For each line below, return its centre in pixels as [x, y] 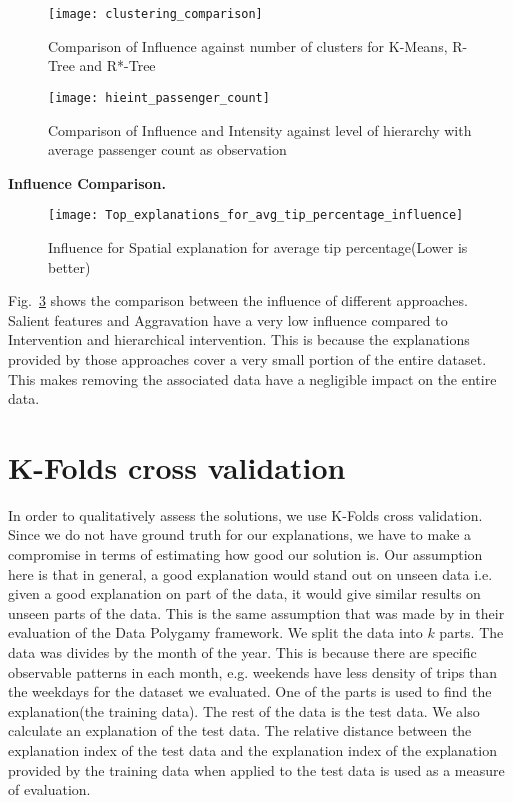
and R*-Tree [117, 65]
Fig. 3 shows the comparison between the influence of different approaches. [238, 300]
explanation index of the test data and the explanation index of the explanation [252, 749]
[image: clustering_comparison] [155, 14]
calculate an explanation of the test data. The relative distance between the [240, 730]
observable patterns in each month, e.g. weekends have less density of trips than [253, 671]
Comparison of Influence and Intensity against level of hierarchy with [260, 129]
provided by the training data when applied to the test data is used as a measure [256, 769]
